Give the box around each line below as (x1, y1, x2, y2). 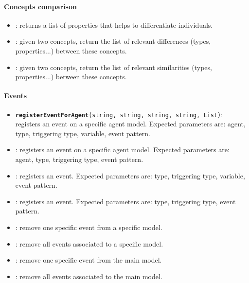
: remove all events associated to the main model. (15, 271, 162, 281)
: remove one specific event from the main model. (15, 255, 162, 265)
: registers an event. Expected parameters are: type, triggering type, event (15, 196, 236, 206)
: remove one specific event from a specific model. (15, 222, 162, 232)
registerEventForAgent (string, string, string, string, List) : (15, 109, 223, 119)
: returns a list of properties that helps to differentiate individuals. (15, 19, 213, 30)
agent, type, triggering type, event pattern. (15, 154, 143, 164)
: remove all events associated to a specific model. (15, 238, 163, 248)
